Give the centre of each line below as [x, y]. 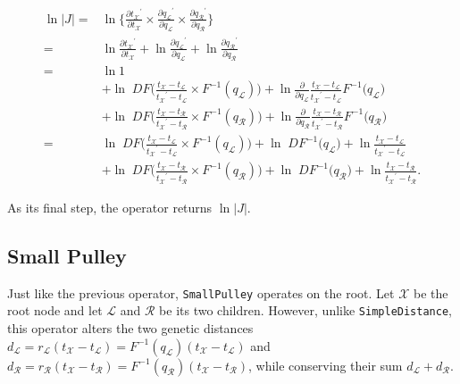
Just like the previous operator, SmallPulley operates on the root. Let [201, 292]
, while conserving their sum [326, 365]
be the [431, 292]
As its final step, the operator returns [110, 207]
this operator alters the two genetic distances [130, 328]
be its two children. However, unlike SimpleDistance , [305, 310]
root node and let [55, 310]
